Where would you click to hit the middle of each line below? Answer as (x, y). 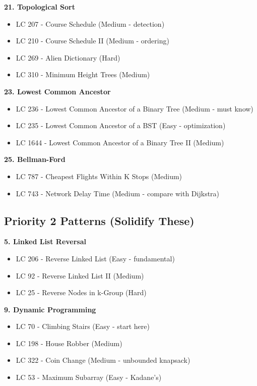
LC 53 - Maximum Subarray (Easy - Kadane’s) (89, 377)
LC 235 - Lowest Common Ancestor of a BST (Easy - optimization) (121, 125)
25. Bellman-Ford (35, 159)
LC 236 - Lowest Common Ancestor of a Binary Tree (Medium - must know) (135, 108)
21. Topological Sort (40, 7)
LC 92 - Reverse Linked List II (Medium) (80, 275)
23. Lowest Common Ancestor (57, 91)
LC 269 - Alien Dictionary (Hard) (68, 57)
